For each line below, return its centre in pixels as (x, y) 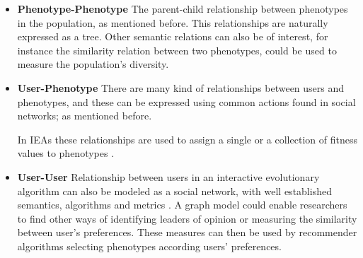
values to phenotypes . (66, 153)
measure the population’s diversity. (93, 64)
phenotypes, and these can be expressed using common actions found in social (186, 101)
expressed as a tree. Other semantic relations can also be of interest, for (173, 36)
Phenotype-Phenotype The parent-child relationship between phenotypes (183, 8)
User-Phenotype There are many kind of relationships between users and (181, 87)
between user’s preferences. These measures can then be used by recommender (187, 232)
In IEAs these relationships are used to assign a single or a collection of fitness (187, 139)
